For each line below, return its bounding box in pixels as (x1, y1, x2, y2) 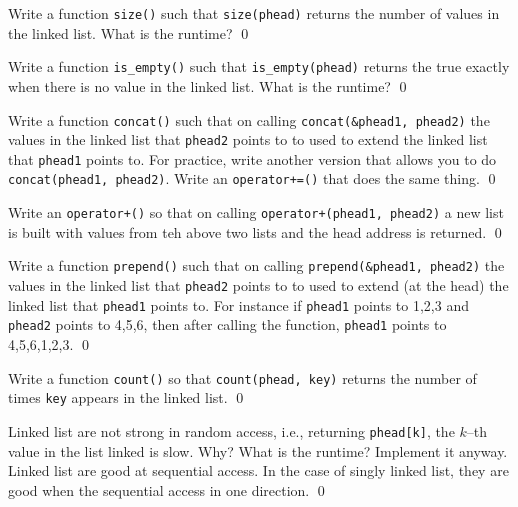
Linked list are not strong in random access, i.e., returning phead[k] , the (8, 420, 455, 441)
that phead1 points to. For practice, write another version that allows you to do (8, 148, 497, 169)
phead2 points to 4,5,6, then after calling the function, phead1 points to (8, 314, 447, 335)
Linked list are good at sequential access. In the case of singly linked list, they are (8, 460, 509, 481)
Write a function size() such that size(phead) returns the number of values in (8, 3, 500, 23)
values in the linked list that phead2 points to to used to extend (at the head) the (8, 275, 509, 296)
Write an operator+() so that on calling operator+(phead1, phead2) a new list (8, 202, 504, 223)
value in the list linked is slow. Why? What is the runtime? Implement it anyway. (8, 440, 508, 461)
